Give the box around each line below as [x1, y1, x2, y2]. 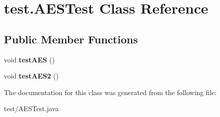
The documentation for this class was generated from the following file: [4, 87, 217, 97]
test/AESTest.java [4, 103, 59, 114]
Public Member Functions [4, 31, 138, 46]
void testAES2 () [4, 71, 59, 81]
